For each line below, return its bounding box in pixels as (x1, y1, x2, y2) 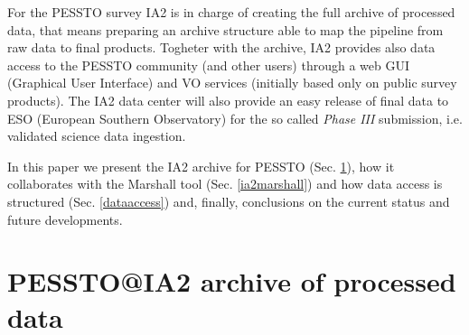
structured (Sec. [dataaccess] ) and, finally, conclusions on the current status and (7, 191, 450, 210)
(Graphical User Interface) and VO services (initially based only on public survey (7, 73, 457, 92)
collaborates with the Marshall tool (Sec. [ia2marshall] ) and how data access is (7, 174, 443, 193)
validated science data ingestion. (7, 126, 186, 145)
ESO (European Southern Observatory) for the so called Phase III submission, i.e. (7, 108, 463, 127)
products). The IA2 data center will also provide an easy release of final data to (7, 90, 449, 109)
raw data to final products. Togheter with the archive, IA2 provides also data (7, 38, 436, 57)
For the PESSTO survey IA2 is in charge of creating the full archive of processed (7, 3, 455, 21)
